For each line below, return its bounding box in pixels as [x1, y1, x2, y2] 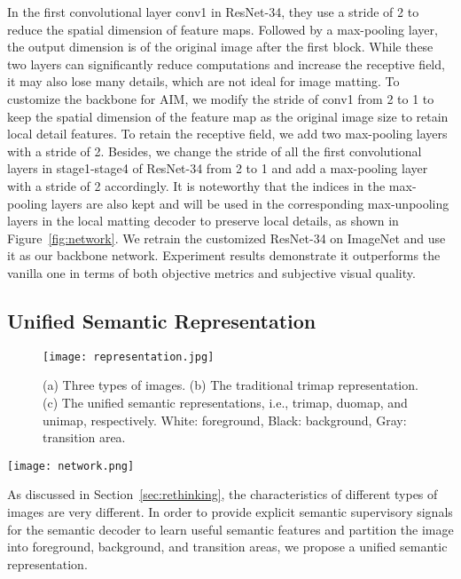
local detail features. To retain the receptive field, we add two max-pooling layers [7, 124, 448, 143]
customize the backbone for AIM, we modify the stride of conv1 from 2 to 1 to [7, 89, 434, 107]
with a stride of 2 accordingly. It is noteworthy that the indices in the [7, 176, 386, 194]
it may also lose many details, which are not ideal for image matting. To [7, 72, 400, 91]
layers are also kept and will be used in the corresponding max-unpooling [51, 194, 449, 212]
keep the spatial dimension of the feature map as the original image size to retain [7, 107, 449, 125]
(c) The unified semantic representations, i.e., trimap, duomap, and [43, 393, 408, 411]
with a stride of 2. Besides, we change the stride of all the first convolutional [7, 141, 422, 160]
